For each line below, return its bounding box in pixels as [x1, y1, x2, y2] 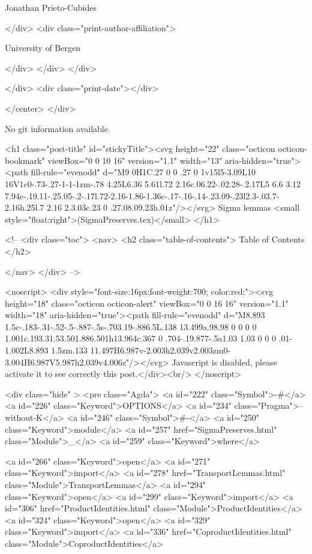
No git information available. [5, 122, 110, 134]
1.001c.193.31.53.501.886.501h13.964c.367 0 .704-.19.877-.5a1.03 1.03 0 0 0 [5, 332, 276, 345]
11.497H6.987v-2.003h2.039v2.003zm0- [90, 344, 231, 357]
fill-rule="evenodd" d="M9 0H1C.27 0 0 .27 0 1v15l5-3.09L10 [31, 166, 256, 178]
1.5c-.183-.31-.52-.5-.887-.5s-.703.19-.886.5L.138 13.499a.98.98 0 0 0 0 [5, 320, 257, 333]
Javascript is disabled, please [172, 355, 277, 368]
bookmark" [5, 154, 45, 166]
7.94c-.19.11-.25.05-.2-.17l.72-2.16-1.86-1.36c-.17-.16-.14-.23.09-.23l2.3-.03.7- [5, 189, 280, 202]
